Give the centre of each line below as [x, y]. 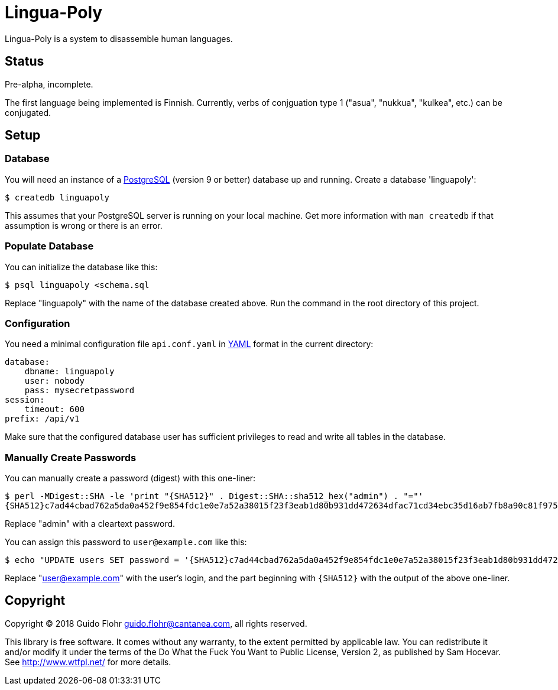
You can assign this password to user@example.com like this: [126, 542]
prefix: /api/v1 [42, 419]
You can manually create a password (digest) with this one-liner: [130, 478]
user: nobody [54, 381]
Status [25, 61]
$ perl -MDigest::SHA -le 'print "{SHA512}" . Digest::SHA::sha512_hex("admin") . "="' [214, 496]
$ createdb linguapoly [57, 197]
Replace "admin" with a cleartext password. [90, 524]
